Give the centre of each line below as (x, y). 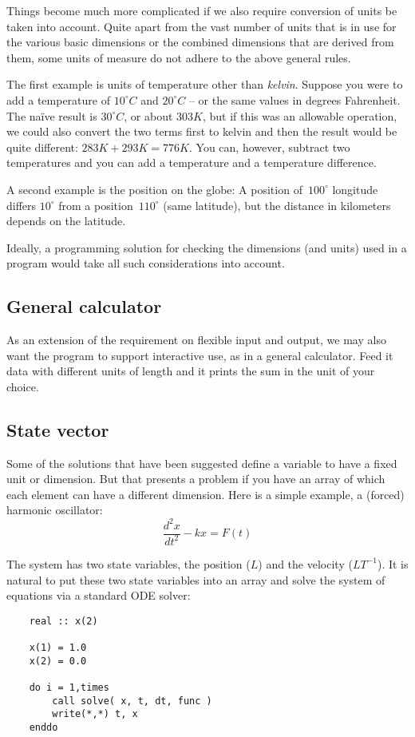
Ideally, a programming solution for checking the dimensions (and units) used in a (207, 247)
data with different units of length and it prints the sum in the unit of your (191, 371)
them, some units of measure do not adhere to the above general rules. (179, 57)
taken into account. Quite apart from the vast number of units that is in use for (202, 26)
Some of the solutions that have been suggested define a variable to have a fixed (202, 463)
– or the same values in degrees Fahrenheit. (294, 99)
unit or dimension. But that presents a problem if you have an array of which (196, 479)
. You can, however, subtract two (270, 147)
